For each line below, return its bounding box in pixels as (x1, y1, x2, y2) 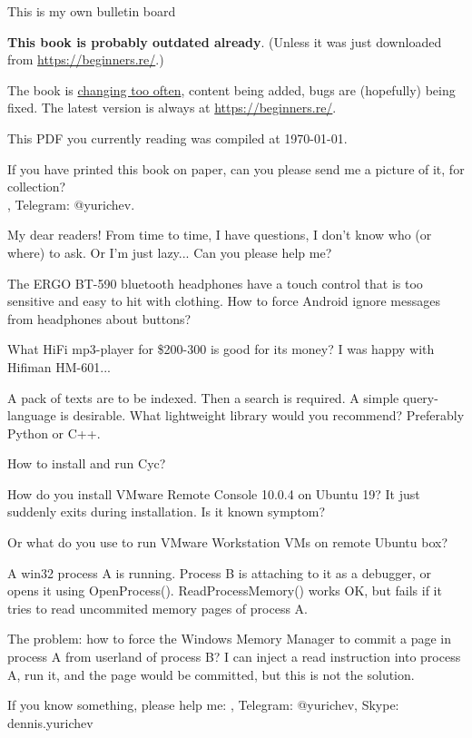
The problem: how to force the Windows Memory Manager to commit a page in (7, 629, 452, 648)
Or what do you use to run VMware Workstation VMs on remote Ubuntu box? (7, 533, 448, 552)
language (7, 406, 56, 425)
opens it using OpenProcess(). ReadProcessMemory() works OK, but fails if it (7, 581, 442, 600)
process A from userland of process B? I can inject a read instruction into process (7, 647, 461, 666)
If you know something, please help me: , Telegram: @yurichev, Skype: (7, 695, 399, 714)
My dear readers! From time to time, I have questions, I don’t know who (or (7, 225, 432, 244)
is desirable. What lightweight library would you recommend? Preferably (60, 406, 465, 425)
